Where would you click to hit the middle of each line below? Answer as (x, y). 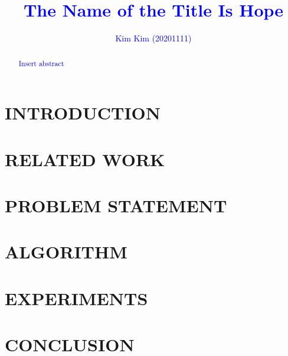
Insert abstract (41, 63)
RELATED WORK (85, 159)
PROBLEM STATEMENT (116, 205)
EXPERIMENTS (76, 298)
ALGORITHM (66, 252)
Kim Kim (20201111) (153, 38)
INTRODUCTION (83, 113)
